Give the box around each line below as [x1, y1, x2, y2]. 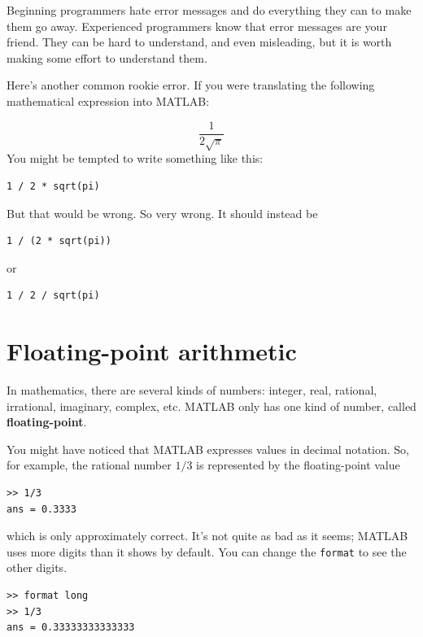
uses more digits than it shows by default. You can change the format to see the [7, 543, 407, 560]
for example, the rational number [7, 456, 172, 473]
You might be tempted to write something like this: [7, 150, 264, 167]
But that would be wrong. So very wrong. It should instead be [7, 204, 318, 221]
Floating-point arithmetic [7, 334, 297, 368]
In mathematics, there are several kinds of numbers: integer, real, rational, [7, 382, 377, 399]
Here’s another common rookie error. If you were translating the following [7, 76, 375, 94]
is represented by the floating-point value [196, 456, 400, 473]
